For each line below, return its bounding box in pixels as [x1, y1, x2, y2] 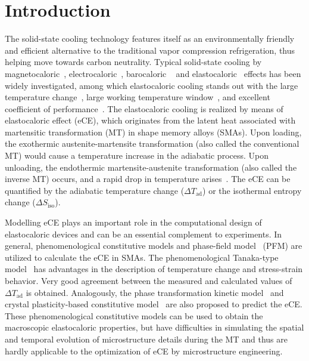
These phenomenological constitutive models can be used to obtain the [5, 309, 263, 322]
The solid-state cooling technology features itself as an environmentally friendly [5, 32, 295, 45]
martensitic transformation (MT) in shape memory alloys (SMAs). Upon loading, [5, 125, 302, 138]
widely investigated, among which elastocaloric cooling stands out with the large [5, 79, 298, 91]
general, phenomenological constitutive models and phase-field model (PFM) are [5, 239, 302, 252]
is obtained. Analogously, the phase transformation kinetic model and [26, 286, 284, 298]
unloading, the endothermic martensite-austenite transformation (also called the [5, 161, 297, 173]
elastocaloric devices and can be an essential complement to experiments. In [5, 227, 282, 240]
